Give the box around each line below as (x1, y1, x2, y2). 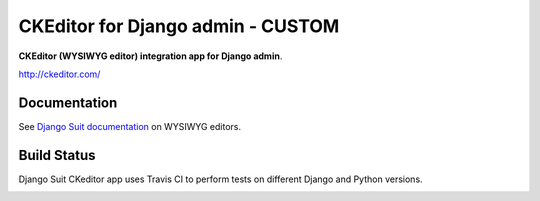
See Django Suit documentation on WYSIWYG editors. (18, 120, 242, 132)
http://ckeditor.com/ (18, 68, 101, 80)
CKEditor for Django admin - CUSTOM (18, 15, 340, 37)
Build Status (18, 146, 96, 164)
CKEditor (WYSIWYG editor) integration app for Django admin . (18, 50, 283, 62)
